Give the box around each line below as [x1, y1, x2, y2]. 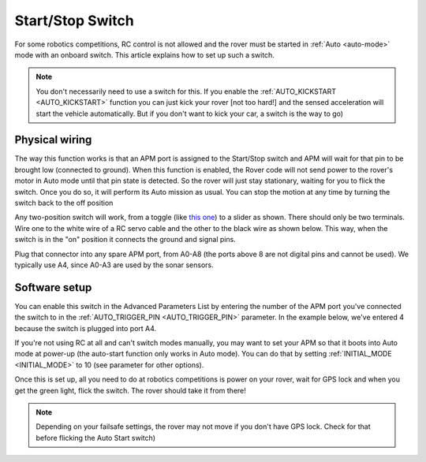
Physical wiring [14, 133, 92, 147]
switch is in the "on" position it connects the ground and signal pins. [14, 235, 236, 244]
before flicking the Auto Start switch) [35, 433, 156, 442]
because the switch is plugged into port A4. [14, 323, 157, 333]
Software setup [14, 281, 92, 294]
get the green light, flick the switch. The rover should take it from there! [14, 386, 246, 395]
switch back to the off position [14, 198, 114, 207]
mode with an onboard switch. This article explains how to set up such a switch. [14, 50, 275, 59]
